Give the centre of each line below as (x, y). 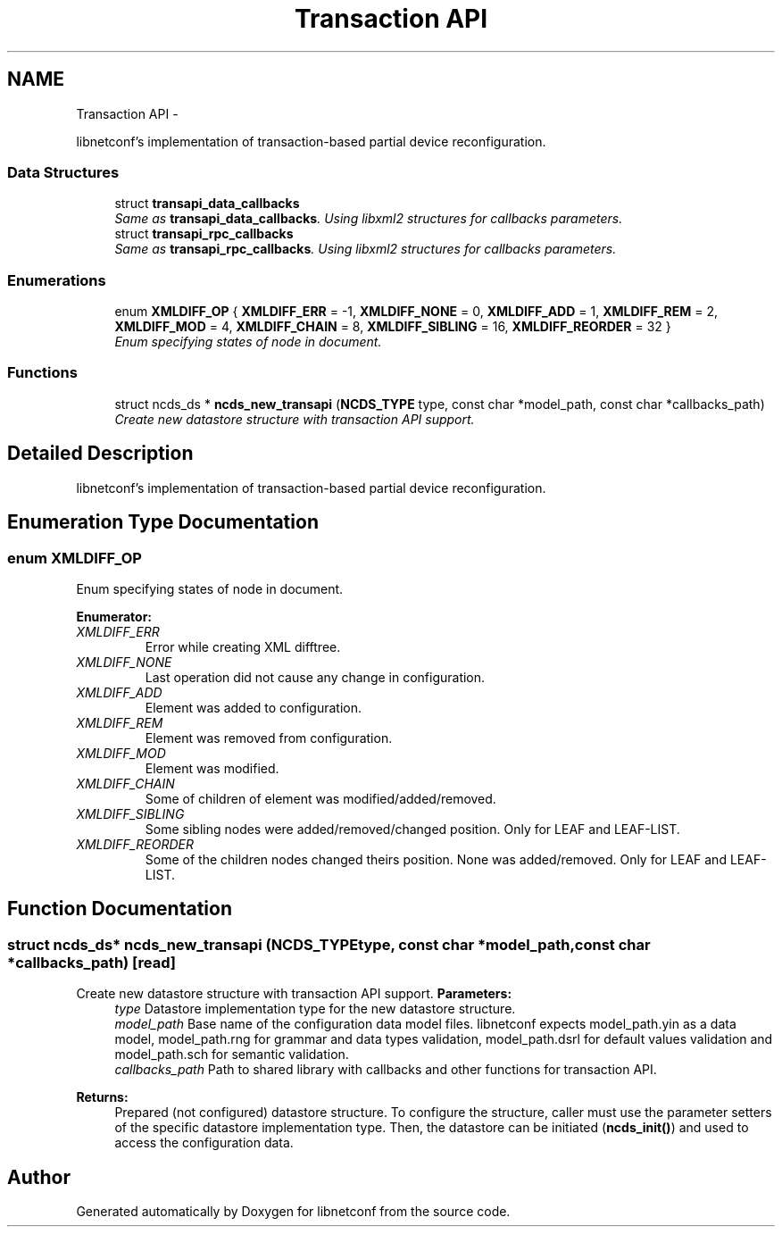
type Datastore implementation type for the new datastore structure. (315, 1009)
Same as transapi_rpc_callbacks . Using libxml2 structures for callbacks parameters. (366, 249)
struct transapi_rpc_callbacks (204, 234)
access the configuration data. (204, 1143)
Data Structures (63, 172)
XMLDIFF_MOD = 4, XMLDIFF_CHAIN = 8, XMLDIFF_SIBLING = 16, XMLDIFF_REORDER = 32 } (393, 327)
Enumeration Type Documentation (163, 522)
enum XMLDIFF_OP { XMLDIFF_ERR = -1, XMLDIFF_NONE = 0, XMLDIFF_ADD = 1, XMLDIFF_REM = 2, (416, 312)
